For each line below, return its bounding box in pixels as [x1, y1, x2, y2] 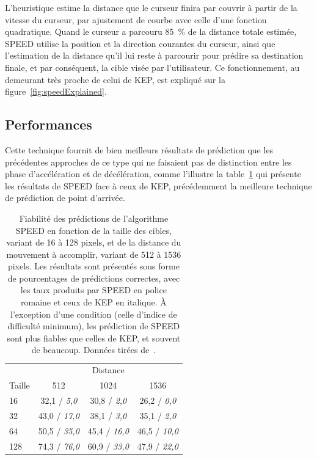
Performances [5, 115, 92, 134]
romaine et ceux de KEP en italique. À [20, 296, 167, 308]
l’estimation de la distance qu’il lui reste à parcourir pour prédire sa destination [5, 49, 304, 62]
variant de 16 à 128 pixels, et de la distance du [6, 236, 181, 249]
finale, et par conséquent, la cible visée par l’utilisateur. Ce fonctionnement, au [5, 60, 300, 73]
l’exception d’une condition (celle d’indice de [10, 307, 177, 320]
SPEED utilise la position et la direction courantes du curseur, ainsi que [5, 37, 275, 49]
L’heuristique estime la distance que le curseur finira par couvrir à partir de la [5, 1, 297, 13]
